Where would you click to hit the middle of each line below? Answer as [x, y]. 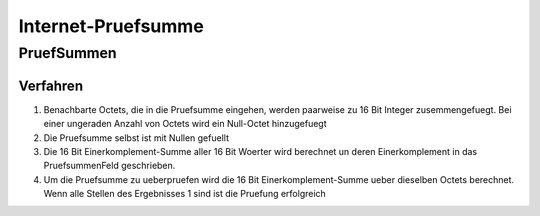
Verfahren [51, 85]
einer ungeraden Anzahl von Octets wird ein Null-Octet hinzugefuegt [185, 124]
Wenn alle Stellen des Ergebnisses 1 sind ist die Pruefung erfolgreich [185, 194]
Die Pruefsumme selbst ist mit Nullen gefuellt [136, 137]
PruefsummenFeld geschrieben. [109, 166]
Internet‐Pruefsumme [111, 26]
